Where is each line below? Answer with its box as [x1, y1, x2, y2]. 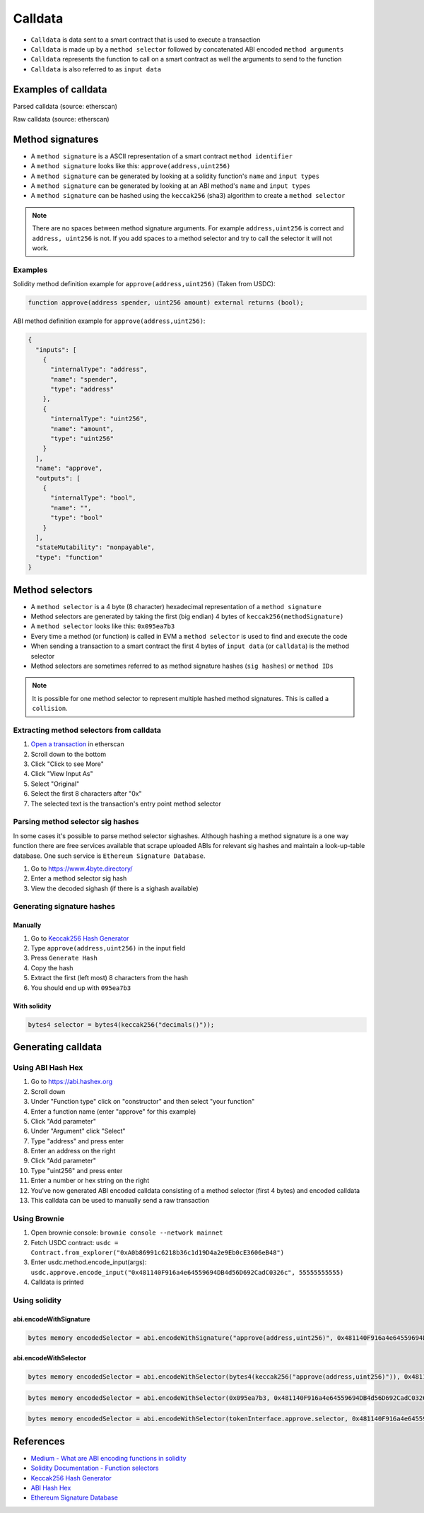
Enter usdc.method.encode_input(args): [30, 1258, 147, 1266]
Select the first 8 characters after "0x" [30, 789, 142, 798]
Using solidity [13, 1295, 61, 1305]
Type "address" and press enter [30, 1136, 124, 1145]
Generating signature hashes [13, 902, 116, 912]
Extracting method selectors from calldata [13, 725, 162, 735]
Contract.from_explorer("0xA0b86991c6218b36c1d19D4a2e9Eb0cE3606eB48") [30, 1248, 285, 1256]
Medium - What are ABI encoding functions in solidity [30, 1454, 187, 1462]
